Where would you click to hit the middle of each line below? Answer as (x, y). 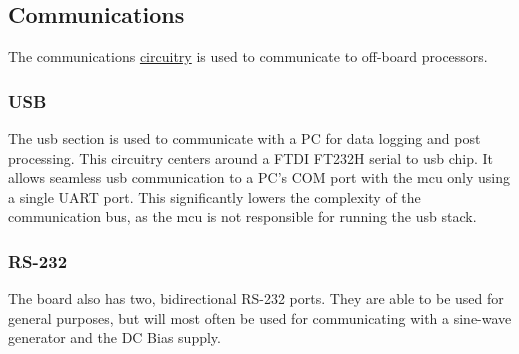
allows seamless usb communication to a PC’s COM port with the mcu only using (259, 177)
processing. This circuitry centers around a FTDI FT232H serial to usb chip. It (251, 157)
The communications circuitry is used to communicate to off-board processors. (248, 56)
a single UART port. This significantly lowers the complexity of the (214, 196)
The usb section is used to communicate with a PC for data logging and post (244, 138)
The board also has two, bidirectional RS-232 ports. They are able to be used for (256, 298)
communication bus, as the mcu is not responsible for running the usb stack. (242, 216)
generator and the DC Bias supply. (114, 337)
